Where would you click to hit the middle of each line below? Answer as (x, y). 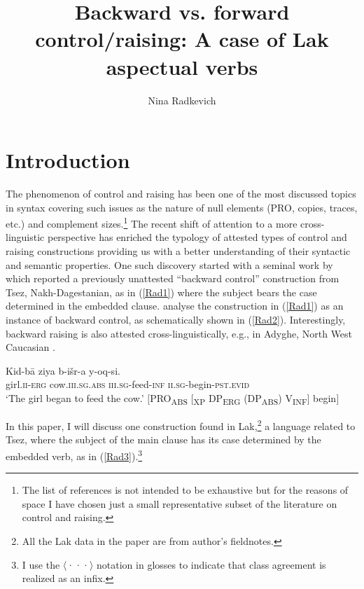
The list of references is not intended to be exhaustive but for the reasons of (185, 490)
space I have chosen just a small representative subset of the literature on (180, 503)
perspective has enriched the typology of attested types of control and (197, 237)
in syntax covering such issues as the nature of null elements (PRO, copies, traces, (182, 207)
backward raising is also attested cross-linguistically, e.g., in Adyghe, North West (179, 333)
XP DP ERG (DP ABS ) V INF (250, 399)
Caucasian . (30, 347)
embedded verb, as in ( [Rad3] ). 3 (74, 455)
